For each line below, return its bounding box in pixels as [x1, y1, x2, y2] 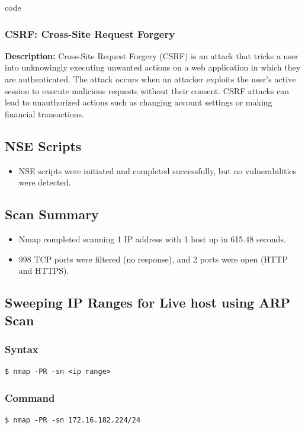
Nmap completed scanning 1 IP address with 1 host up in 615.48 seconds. [18, 232, 286, 245]
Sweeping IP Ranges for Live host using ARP [5, 293, 291, 312]
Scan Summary [5, 205, 99, 223]
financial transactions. [5, 107, 84, 120]
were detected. [18, 176, 71, 188]
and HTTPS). [18, 264, 69, 277]
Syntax [5, 341, 38, 356]
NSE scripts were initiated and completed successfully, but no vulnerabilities [18, 164, 297, 177]
